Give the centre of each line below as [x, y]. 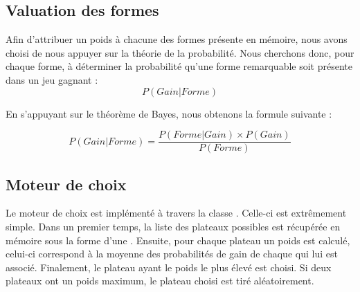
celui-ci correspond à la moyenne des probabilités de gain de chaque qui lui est [172, 254]
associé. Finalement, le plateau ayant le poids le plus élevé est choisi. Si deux [169, 267]
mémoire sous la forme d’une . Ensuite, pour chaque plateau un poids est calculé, [178, 240]
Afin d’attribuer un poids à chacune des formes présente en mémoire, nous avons [177, 39]
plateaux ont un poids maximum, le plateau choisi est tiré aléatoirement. [160, 281]
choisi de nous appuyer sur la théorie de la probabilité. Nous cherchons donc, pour [180, 52]
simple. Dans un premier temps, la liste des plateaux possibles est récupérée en [173, 227]
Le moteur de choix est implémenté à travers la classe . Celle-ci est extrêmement [176, 213]
